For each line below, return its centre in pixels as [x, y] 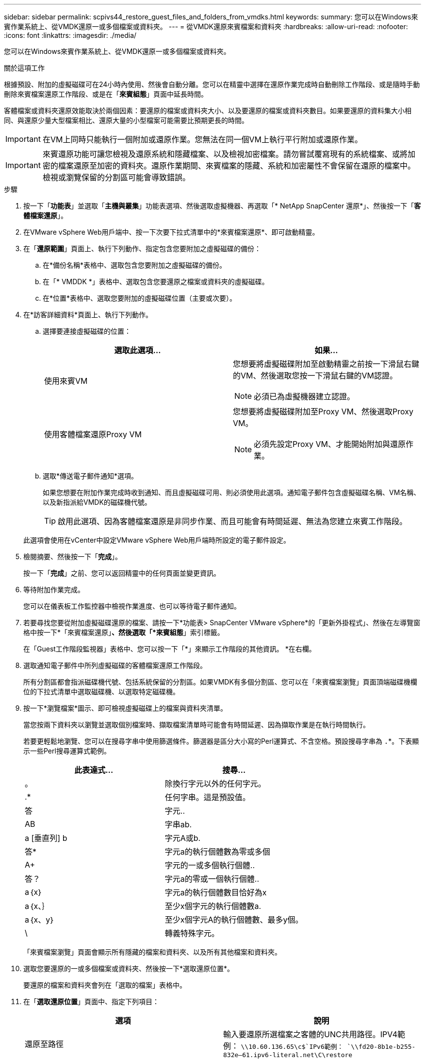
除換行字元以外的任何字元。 [215, 784]
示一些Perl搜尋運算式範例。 [67, 751]
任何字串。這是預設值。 [207, 797]
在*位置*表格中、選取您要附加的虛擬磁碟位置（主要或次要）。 [140, 298]
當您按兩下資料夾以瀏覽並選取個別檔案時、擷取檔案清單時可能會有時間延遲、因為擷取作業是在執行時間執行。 [196, 725]
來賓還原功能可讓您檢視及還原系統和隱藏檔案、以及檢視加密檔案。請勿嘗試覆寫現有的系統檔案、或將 [225, 154]
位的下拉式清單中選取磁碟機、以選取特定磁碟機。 [101, 692]
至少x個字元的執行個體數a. [213, 906]
